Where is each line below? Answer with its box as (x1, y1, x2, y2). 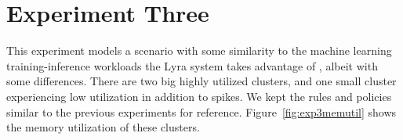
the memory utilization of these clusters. (6, 119, 200, 135)
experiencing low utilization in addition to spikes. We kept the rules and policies (6, 88, 392, 104)
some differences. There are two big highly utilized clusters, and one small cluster (6, 73, 397, 89)
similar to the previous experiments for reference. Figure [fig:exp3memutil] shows (6, 103, 397, 120)
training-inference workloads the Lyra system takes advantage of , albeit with (6, 57, 378, 74)
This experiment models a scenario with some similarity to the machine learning (6, 42, 392, 59)
